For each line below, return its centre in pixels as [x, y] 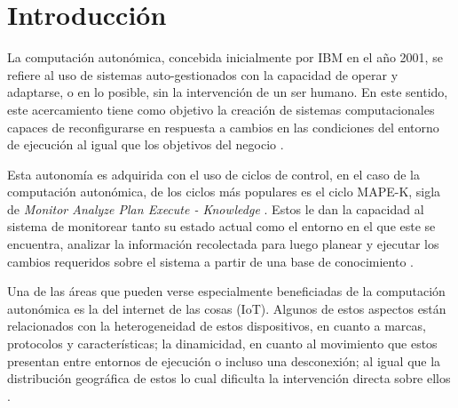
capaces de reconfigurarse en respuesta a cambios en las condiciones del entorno [223, 127]
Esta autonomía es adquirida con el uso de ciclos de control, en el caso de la [213, 174]
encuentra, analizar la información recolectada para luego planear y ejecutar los [223, 244]
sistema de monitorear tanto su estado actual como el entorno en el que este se [221, 226]
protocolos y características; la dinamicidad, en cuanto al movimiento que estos [222, 344]
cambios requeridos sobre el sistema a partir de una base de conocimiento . [210, 261]
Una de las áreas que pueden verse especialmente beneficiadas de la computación [226, 291]
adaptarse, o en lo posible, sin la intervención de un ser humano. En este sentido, [228, 92]
